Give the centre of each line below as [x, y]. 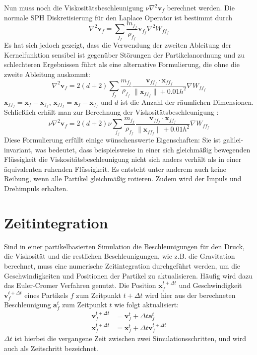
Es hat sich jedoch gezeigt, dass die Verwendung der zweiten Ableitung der [118, 45]
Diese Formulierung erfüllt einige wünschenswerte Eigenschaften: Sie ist [113, 140]
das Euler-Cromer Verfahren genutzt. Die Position [80, 285]
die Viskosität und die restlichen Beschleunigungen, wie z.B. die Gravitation [120, 256]
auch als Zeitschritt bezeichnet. [51, 348]
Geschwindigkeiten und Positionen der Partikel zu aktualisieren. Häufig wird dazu [128, 275]
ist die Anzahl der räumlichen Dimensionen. [187, 102]
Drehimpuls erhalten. [36, 188]
